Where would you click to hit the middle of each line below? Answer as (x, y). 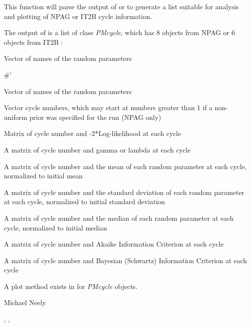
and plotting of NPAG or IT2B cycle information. (78, 16)
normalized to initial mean (43, 176)
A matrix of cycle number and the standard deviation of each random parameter (124, 192)
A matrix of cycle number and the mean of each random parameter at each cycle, (125, 166)
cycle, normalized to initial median (55, 227)
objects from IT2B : (34, 42)
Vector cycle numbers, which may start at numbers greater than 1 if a (108, 107)
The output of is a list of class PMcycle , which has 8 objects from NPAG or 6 (119, 32)
